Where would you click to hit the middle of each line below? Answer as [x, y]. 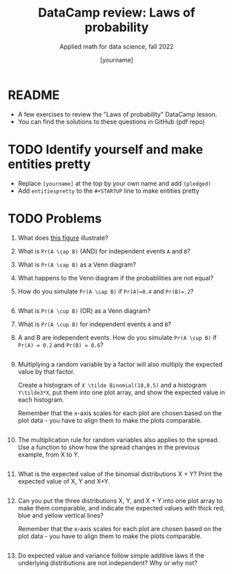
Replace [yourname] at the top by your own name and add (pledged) [114, 183]
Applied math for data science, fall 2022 [117, 46]
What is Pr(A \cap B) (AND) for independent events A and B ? [104, 251]
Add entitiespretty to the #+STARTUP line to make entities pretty [108, 191]
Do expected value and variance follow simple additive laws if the [111, 555]
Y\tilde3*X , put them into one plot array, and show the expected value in [121, 392]
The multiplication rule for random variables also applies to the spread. [118, 439]
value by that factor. [46, 372]
